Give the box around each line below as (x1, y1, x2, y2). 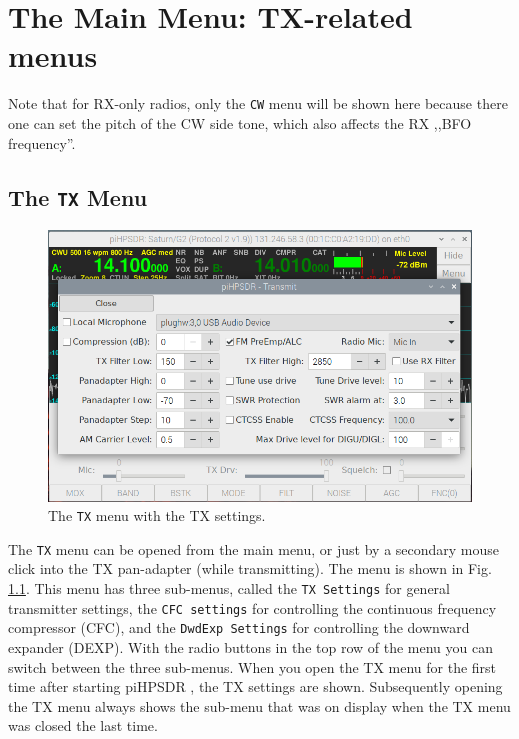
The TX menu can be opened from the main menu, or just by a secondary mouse (8, 538, 500, 559)
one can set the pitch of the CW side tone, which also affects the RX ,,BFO (8, 112, 472, 133)
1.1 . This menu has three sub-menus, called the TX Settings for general (8, 578, 451, 599)
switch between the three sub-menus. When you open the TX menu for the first (8, 656, 497, 677)
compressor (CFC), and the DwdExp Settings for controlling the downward (8, 617, 470, 638)
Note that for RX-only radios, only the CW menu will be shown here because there (8, 93, 508, 114)
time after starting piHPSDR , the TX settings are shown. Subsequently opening (8, 676, 503, 697)
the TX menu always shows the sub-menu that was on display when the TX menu (8, 695, 511, 716)
